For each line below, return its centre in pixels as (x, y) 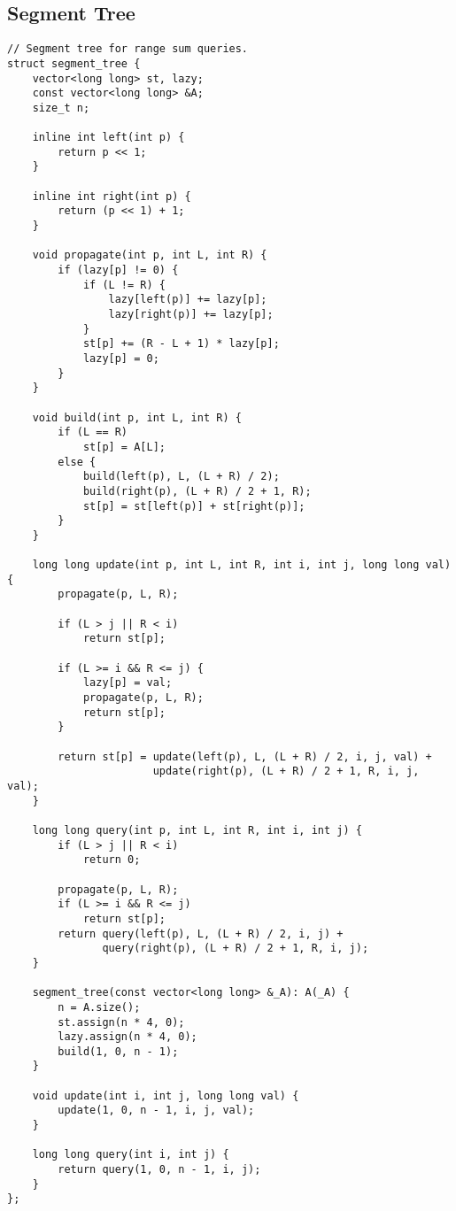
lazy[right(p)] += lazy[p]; (191, 315)
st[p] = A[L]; (124, 447)
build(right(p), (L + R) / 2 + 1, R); (197, 491)
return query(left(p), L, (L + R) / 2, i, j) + (201, 933)
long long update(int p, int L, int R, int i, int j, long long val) (242, 565)
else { (77, 462)
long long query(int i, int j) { (131, 1155)
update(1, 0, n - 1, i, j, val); (156, 1111)
